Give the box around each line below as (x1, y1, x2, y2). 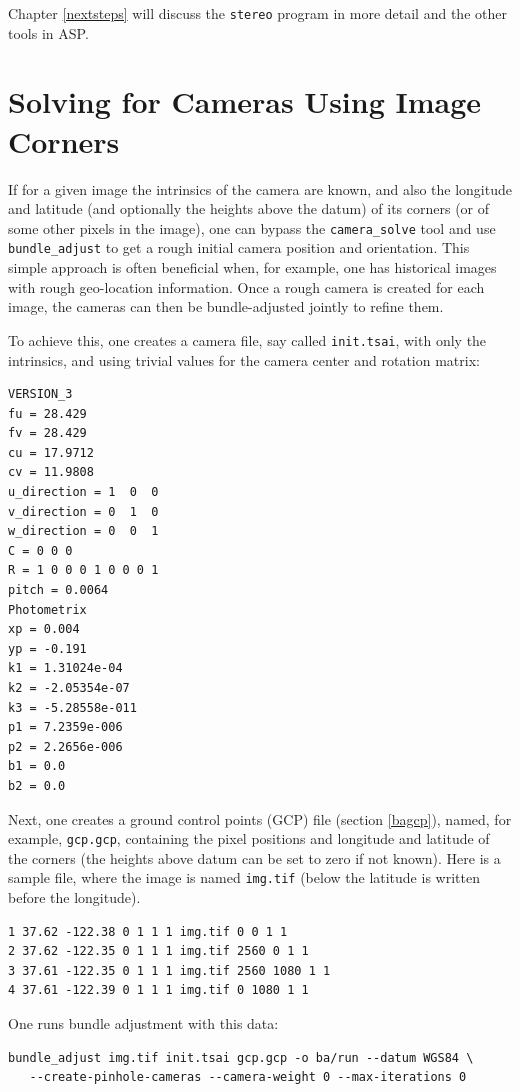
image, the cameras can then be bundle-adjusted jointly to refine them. (8, 296, 444, 317)
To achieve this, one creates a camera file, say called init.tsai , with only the (8, 329, 487, 350)
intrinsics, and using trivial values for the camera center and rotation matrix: (8, 349, 480, 370)
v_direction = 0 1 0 (8, 504, 159, 519)
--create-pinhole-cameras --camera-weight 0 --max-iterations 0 (29, 1070, 467, 1085)
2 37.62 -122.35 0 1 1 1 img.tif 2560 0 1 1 (8, 944, 309, 959)
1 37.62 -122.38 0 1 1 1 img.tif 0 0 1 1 (8, 924, 288, 939)
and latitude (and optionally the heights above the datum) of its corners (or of (8, 198, 490, 219)
